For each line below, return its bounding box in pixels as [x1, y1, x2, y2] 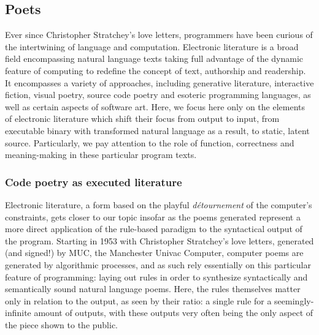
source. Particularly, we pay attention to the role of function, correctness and [5, 136, 294, 149]
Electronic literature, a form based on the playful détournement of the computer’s [5, 198, 312, 211]
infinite [5, 306, 31, 319]
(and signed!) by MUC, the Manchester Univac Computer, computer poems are [5, 246, 304, 259]
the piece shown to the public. [5, 318, 118, 331]
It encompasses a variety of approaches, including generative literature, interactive [5, 76, 314, 89]
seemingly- [274, 294, 314, 307]
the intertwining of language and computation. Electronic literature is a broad [5, 40, 299, 53]
